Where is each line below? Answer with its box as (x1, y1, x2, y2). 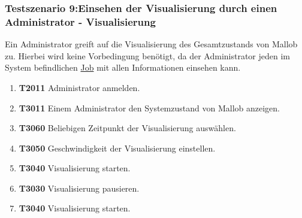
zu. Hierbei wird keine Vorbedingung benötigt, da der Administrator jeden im (5, 49, 291, 62)
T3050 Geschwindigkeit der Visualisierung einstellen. (19, 141, 216, 154)
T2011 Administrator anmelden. (19, 81, 140, 93)
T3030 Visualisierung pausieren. (19, 181, 140, 194)
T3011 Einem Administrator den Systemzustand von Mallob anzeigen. (19, 101, 280, 114)
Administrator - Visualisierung (5, 14, 156, 29)
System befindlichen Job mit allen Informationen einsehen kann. (5, 61, 241, 74)
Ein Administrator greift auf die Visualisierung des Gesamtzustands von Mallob (5, 38, 298, 50)
